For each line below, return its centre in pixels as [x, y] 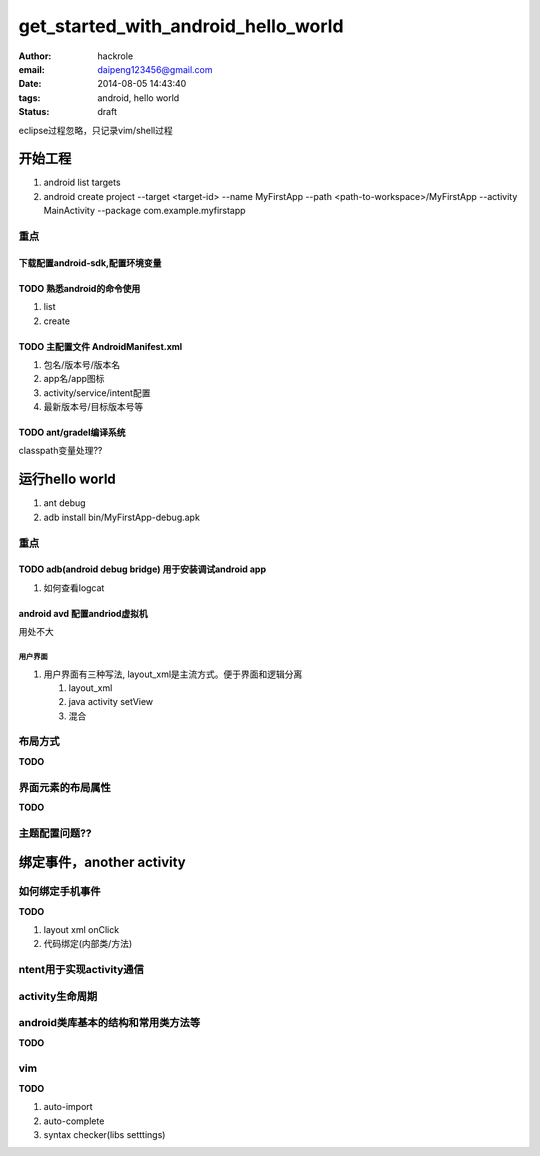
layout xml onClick [81, 930]
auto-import [68, 1107]
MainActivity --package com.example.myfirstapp [144, 211]
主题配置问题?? [55, 833]
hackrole [115, 56]
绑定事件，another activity [102, 862]
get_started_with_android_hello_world [181, 26]
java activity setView [111, 702]
